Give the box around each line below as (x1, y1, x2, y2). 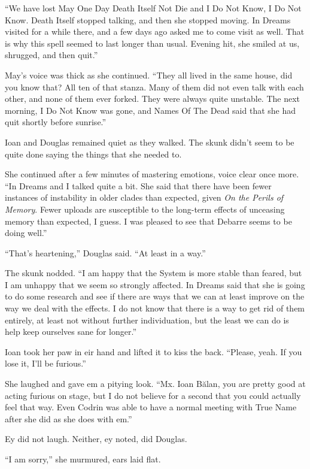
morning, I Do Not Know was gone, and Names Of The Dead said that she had (5, 104, 296, 116)
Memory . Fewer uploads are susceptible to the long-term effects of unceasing (5, 202, 285, 215)
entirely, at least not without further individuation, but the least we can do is (5, 313, 289, 326)
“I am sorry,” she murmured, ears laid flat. (5, 453, 161, 465)
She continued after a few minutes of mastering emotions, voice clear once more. (5, 168, 299, 180)
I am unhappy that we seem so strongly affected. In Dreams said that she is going (5, 278, 305, 291)
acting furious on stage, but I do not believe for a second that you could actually (5, 389, 301, 401)
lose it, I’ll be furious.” (5, 357, 86, 370)
